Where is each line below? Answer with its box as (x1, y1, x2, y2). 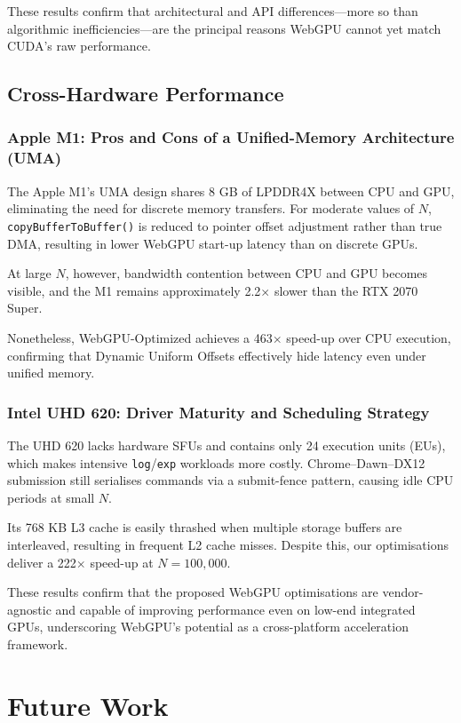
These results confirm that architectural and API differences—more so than (7, 2, 418, 20)
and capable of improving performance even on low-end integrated (55, 600, 416, 618)
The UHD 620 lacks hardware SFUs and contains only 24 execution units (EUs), (7, 435, 446, 454)
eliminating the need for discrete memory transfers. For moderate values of (7, 199, 415, 218)
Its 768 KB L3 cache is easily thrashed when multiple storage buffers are (7, 518, 402, 536)
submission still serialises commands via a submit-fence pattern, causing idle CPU (7, 471, 454, 489)
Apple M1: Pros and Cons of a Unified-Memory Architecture (7, 126, 455, 148)
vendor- (382, 583, 424, 601)
